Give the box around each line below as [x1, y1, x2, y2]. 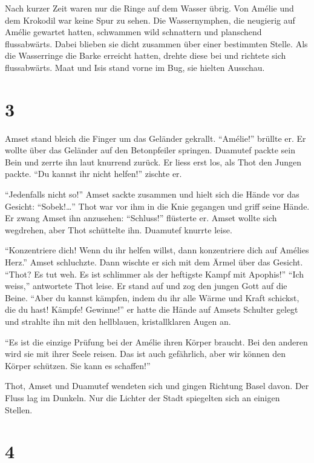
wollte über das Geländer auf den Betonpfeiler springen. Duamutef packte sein [5, 144, 296, 156]
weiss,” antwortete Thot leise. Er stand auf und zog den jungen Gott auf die [5, 279, 287, 292]
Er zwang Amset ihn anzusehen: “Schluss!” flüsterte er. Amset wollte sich [5, 212, 277, 224]
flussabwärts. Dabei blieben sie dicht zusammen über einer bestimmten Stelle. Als [5, 37, 308, 50]
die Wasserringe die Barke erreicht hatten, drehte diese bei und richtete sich [5, 49, 286, 62]
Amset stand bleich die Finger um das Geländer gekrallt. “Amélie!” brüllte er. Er [5, 132, 306, 144]
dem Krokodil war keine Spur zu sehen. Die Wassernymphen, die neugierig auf [5, 13, 295, 26]
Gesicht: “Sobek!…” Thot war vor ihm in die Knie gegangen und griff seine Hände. [5, 199, 310, 212]
